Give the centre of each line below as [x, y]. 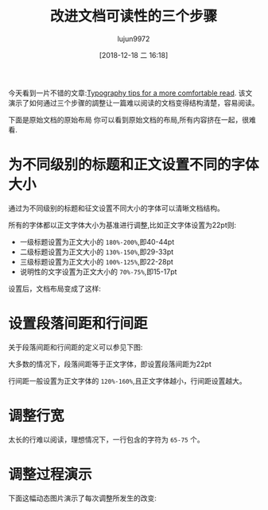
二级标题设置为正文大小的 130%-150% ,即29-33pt [97, 252]
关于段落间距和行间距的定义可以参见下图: [76, 347]
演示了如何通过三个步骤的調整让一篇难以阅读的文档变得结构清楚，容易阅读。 [134, 102]
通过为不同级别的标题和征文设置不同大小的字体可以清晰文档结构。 [116, 208]
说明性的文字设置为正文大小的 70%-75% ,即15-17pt [98, 272]
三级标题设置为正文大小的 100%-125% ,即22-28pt [96, 261]
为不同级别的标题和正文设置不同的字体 [134, 165]
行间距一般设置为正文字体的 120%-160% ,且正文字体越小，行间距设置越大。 [127, 381]
